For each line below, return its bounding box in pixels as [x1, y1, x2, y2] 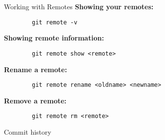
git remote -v [32, 19, 78, 26]
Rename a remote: [4, 64, 67, 74]
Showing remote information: [4, 33, 104, 43]
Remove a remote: [4, 95, 67, 105]
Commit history [4, 127, 51, 137]
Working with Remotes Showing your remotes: [4, 1, 154, 11]
